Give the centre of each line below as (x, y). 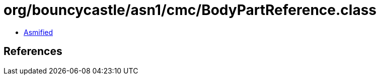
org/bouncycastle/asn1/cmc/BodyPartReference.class (190, 10)
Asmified (39, 32)
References (33, 51)
